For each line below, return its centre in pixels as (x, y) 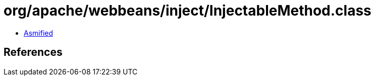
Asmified (39, 33)
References (33, 52)
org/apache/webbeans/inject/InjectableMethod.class (187, 11)
